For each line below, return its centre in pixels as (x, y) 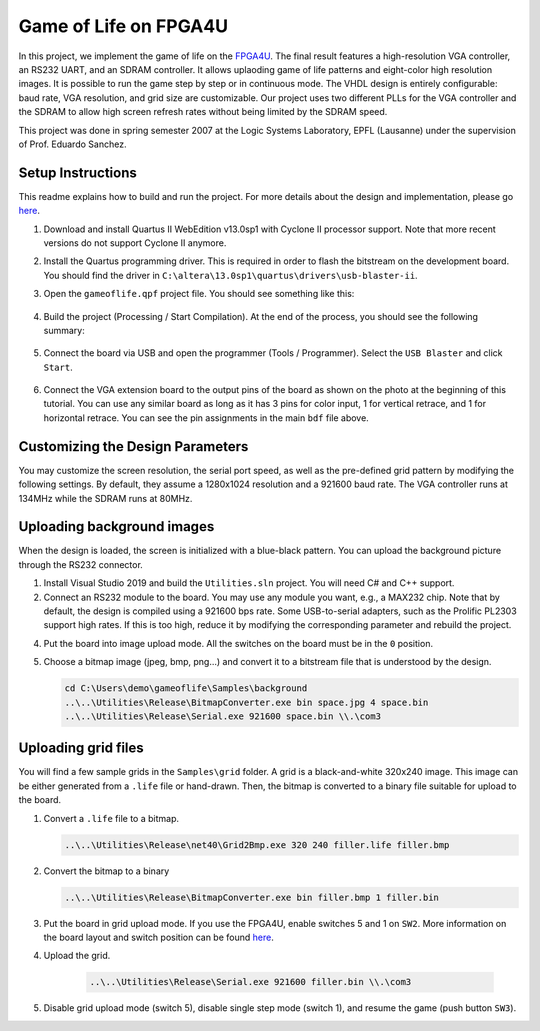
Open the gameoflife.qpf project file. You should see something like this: (199, 294)
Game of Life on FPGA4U (123, 26)
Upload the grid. (77, 956)
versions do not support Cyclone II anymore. (135, 242)
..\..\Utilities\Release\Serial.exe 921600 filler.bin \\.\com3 (250, 982)
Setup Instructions (77, 172)
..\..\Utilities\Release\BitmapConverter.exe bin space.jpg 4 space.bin (246, 702)
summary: (64, 330)
